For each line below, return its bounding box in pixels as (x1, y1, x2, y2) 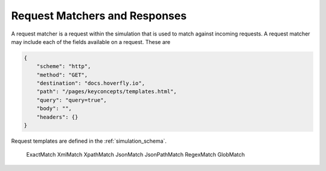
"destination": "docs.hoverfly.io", (36, 80, 145, 87)
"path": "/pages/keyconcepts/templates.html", (36, 88, 177, 95)
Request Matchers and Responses (11, 9, 187, 22)
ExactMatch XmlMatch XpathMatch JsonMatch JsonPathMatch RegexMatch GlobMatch (26, 151, 245, 158)
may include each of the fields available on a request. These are (11, 38, 171, 45)
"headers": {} (36, 113, 78, 120)
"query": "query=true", (36, 96, 107, 104)
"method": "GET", (36, 71, 88, 78)
